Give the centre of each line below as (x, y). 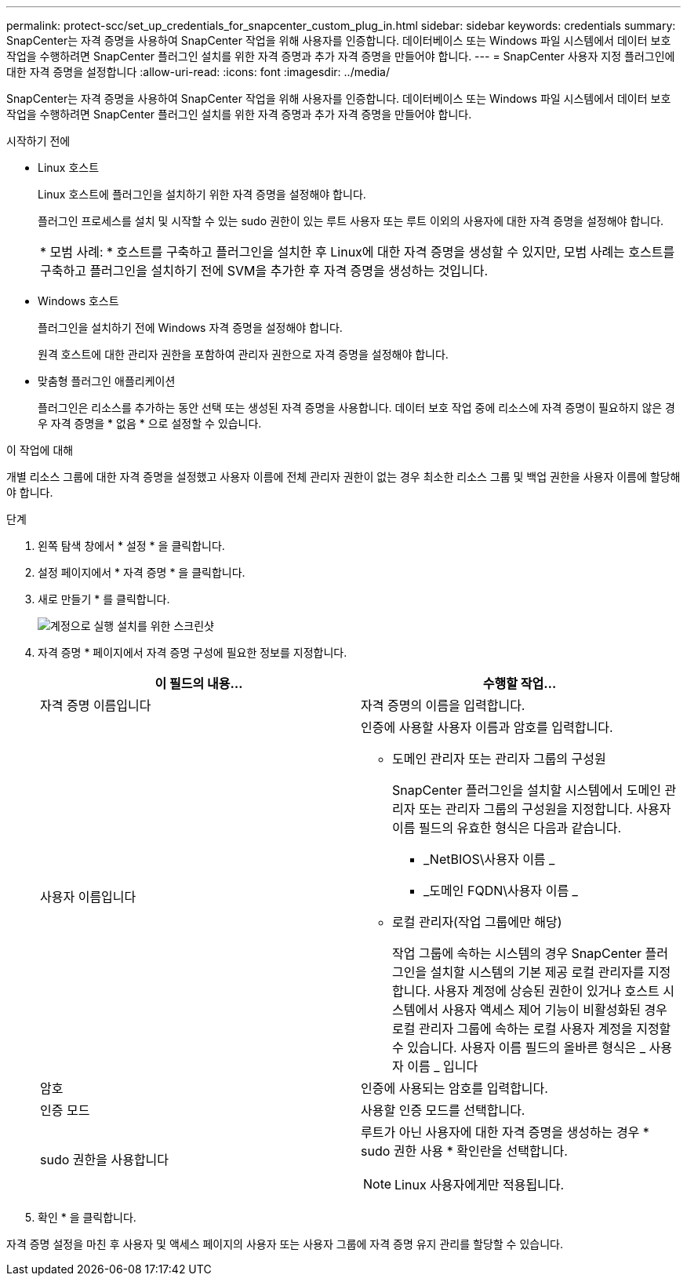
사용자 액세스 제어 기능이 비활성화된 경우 (554, 1010)
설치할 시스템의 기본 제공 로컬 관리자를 (537, 972)
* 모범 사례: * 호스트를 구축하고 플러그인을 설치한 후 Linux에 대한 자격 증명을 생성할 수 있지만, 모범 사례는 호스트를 (358, 252)
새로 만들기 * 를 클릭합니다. (104, 599)
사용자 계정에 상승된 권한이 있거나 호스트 (547, 991)
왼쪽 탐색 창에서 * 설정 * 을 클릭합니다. (131, 546)
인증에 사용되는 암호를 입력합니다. (454, 1088)
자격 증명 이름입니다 (96, 705)
